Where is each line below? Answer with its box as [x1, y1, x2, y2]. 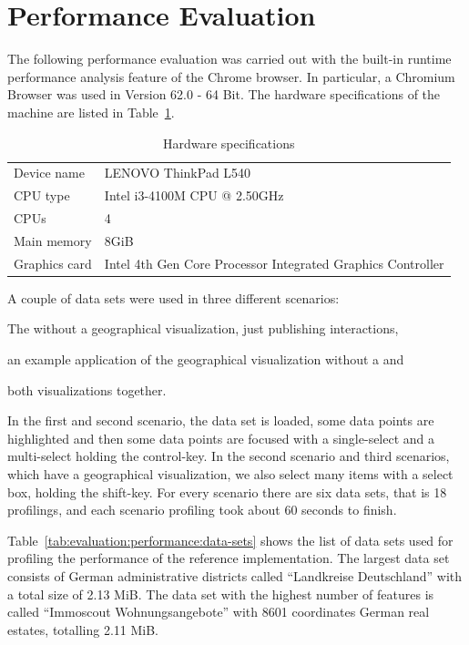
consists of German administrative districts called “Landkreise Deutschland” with [7, 566, 463, 585]
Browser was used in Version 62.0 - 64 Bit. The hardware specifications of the [7, 85, 441, 104]
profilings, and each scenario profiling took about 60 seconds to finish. [7, 500, 397, 519]
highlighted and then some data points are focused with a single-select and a [7, 428, 435, 447]
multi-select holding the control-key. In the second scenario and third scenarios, [7, 446, 450, 466]
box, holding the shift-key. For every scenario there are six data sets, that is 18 [7, 482, 447, 501]
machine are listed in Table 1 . [7, 102, 175, 121]
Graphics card [14, 253, 92, 272]
